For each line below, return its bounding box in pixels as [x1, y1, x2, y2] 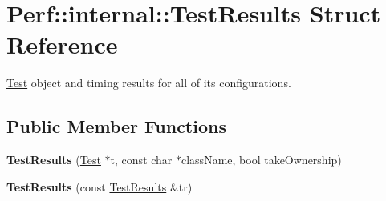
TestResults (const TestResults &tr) [6, 178, 193, 195]
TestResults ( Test [6, 151, 101, 168]
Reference [6, 28, 118, 61]
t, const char [110, 151, 173, 168]
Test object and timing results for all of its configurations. [6, 74, 291, 91]
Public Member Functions [6, 114, 226, 139]
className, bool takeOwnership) [181, 151, 342, 168]
